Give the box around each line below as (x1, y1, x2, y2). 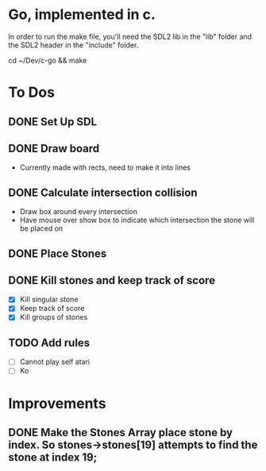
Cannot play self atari (19, 357, 90, 366)
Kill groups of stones (19, 312, 88, 322)
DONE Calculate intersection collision (8, 186, 198, 199)
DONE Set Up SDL (8, 115, 98, 128)
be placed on (19, 224, 64, 233)
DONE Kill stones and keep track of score (8, 274, 216, 287)
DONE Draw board (8, 141, 100, 155)
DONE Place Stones (8, 247, 107, 260)
